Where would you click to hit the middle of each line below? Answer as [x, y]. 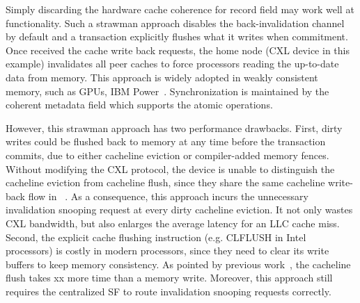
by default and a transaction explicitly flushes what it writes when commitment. [177, 36]
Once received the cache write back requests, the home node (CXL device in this [178, 50]
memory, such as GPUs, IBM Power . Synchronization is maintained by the [167, 91]
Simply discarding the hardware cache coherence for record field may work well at [180, 9]
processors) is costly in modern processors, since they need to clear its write [167, 251]
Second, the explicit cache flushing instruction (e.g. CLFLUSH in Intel [156, 237]
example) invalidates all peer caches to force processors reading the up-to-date [172, 64]
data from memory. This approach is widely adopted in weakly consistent [162, 77]
